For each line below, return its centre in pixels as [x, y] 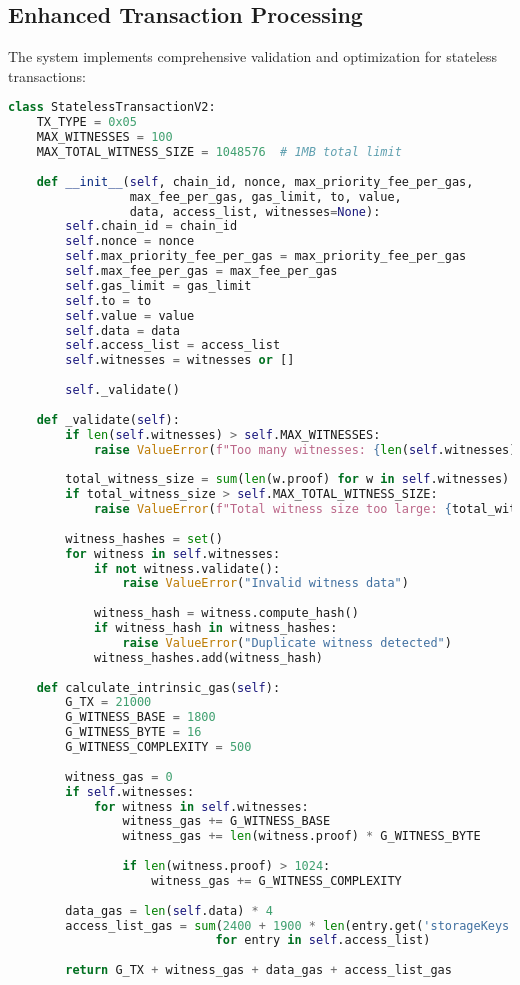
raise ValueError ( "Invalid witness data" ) [265, 583]
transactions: [47, 75]
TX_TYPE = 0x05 [86, 122]
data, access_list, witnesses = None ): [255, 211]
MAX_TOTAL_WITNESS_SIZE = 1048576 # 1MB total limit [219, 152]
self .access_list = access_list [173, 345]
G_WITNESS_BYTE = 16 [133, 732]
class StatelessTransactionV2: [112, 107]
